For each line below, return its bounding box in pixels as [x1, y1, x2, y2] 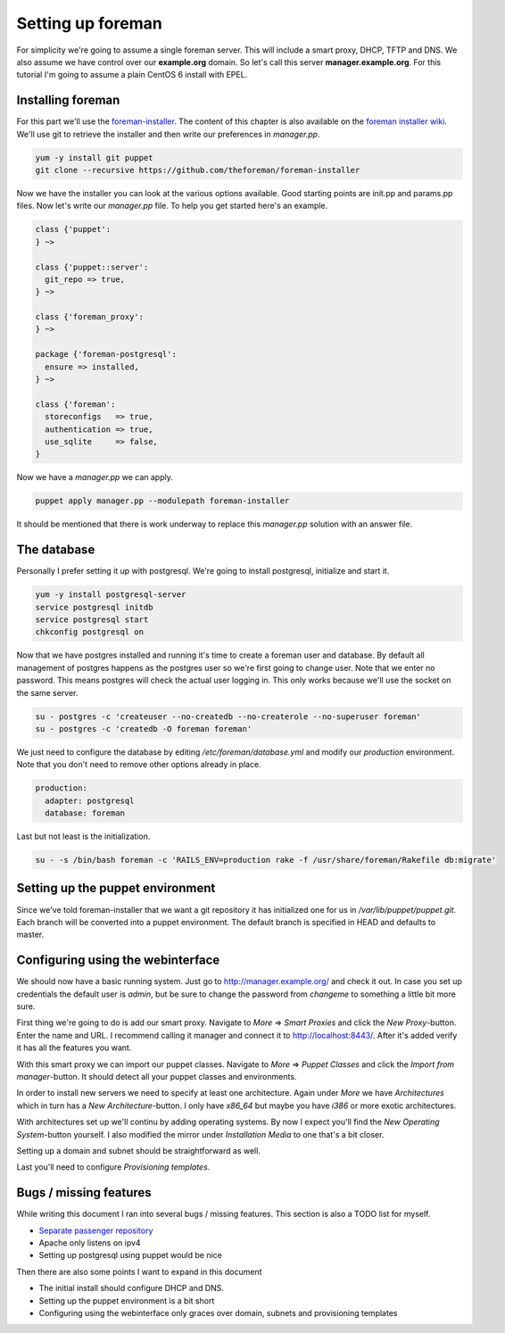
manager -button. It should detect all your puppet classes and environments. [16, 1071, 297, 1081]
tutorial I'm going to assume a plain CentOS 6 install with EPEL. [16, 70, 248, 80]
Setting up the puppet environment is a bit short [38, 1295, 215, 1306]
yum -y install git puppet [35, 153, 153, 162]
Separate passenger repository [38, 1225, 153, 1236]
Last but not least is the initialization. [16, 831, 151, 842]
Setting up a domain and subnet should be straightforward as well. [16, 1145, 261, 1155]
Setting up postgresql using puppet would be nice [38, 1250, 222, 1261]
